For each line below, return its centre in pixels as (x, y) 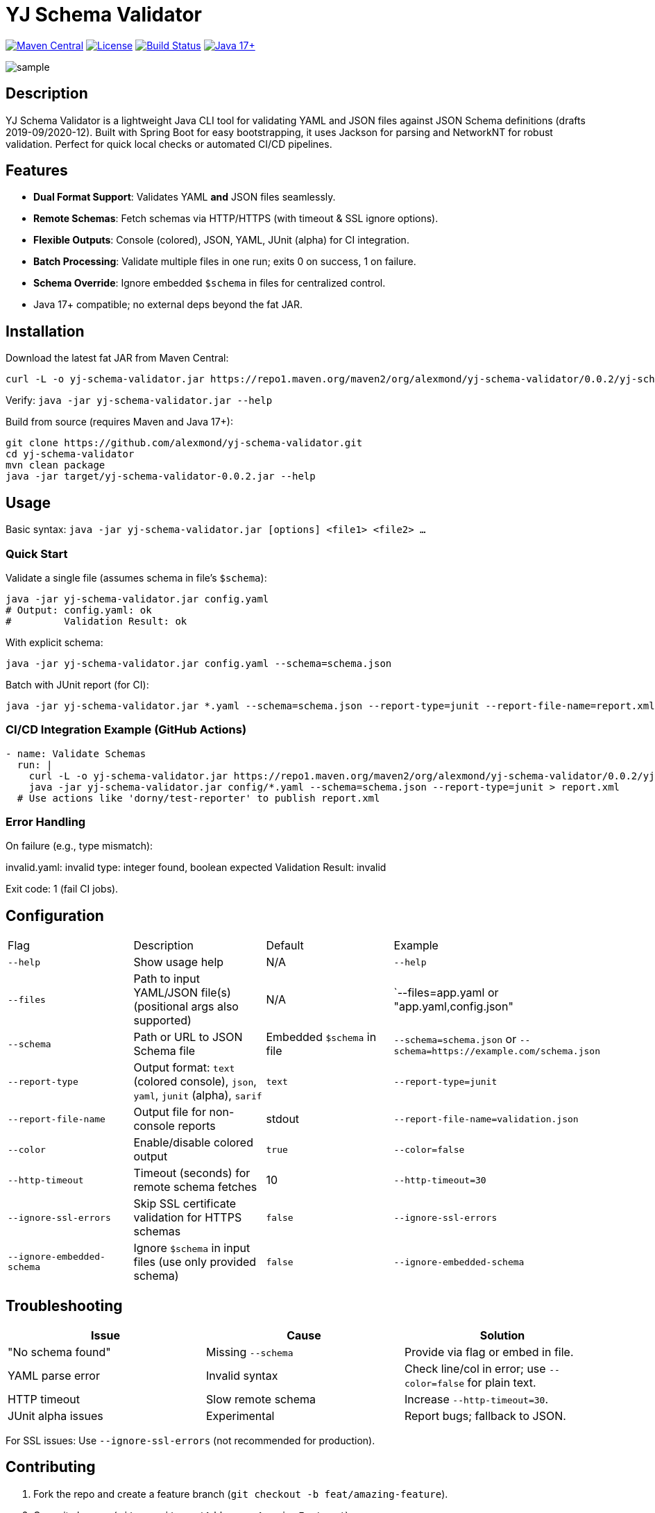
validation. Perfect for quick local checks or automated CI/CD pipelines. (169, 144)
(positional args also (186, 1007)
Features (37, 171)
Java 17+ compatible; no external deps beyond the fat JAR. (168, 305)
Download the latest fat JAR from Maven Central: (117, 358)
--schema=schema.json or (455, 1039)
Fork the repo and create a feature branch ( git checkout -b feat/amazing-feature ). (241, 1494)
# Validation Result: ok (96, 621)
